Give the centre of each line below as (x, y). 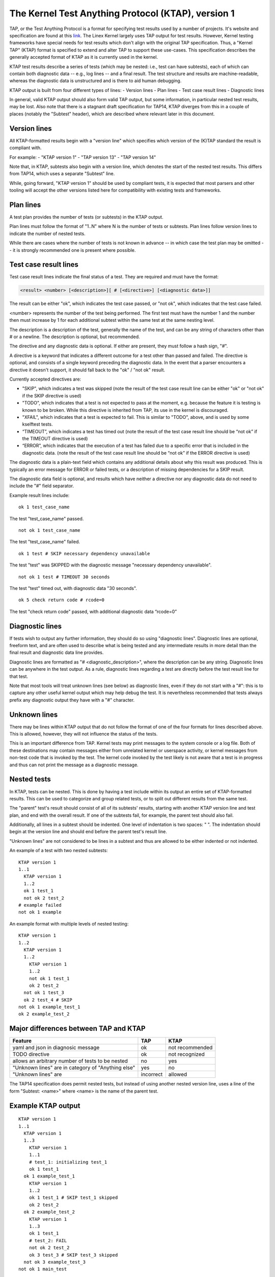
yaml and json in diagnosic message (56, 1048)
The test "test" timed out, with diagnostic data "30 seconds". (73, 588)
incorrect (152, 1074)
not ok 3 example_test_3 (55, 1262)
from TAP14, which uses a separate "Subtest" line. (62, 174)
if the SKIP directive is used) (52, 395)
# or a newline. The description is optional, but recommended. (75, 337)
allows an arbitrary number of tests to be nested (70, 1061)
